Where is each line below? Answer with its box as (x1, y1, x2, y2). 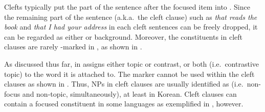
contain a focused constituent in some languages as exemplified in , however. (4, 98, 244, 109)
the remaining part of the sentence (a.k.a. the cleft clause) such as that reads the (4, 11, 257, 22)
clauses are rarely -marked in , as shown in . (4, 41, 142, 52)
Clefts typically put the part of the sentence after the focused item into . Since (4, 2, 250, 12)
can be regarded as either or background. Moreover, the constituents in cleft (4, 31, 243, 42)
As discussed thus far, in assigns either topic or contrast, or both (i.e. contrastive (4, 58, 259, 69)
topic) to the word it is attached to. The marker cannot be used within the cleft (4, 68, 255, 79)
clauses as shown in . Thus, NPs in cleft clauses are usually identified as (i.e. (4, 78, 244, 89)
